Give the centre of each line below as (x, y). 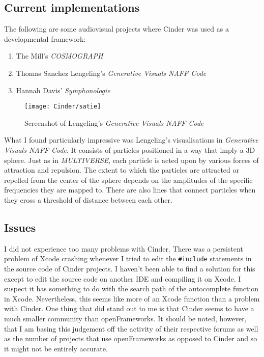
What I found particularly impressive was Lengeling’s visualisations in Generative (131, 140)
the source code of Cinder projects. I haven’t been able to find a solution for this (130, 269)
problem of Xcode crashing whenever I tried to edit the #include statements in (128, 258)
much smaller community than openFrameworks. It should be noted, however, (125, 318)
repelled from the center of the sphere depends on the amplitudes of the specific (128, 180)
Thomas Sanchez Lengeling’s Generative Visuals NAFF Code (111, 73)
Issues (20, 227)
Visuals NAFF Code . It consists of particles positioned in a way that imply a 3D (130, 150)
